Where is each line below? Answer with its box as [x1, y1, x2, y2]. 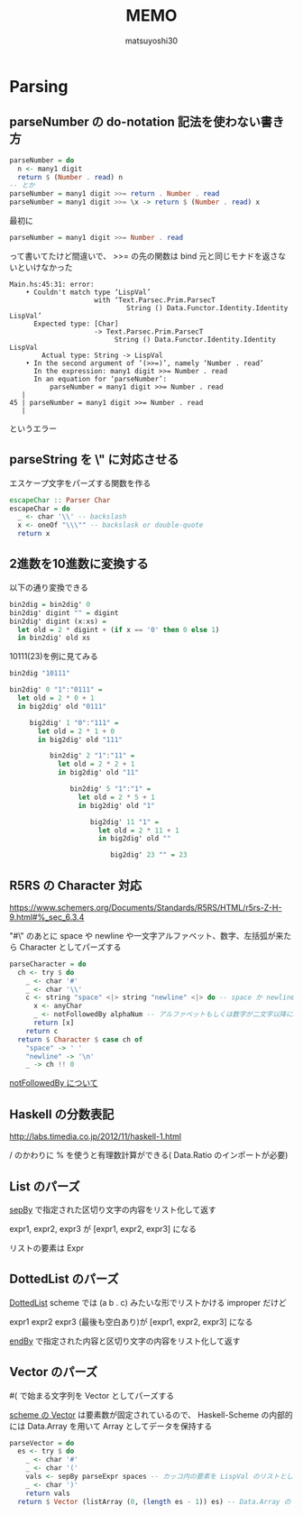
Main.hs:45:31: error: [9, 280, 95, 289]
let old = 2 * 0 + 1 [17, 693, 95, 702]
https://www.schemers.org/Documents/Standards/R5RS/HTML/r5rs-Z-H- [9, 902, 282, 913]
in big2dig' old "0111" [17, 702, 106, 711]
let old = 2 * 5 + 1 [78, 793, 155, 802]
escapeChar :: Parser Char [9, 495, 111, 505]
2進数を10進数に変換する [9, 556, 149, 572]
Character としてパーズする [19, 941, 122, 952]
